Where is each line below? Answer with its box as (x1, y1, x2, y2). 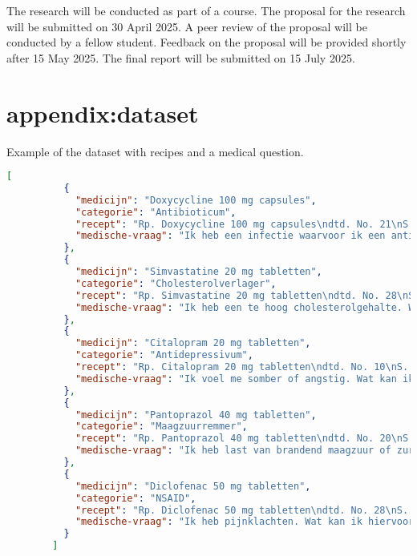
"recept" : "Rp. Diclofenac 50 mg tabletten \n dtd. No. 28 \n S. (75, 504, 409, 516)
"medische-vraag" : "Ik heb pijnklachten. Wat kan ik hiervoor (75, 516, 415, 528)
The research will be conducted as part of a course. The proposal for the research (6, 2, 406, 18)
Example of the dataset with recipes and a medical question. (6, 143, 304, 159)
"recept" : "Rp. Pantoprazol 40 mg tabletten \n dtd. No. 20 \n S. (75, 433, 415, 445)
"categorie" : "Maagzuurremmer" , (75, 421, 248, 433)
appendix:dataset (6, 96, 199, 129)
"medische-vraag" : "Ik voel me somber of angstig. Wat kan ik (75, 373, 415, 385)
